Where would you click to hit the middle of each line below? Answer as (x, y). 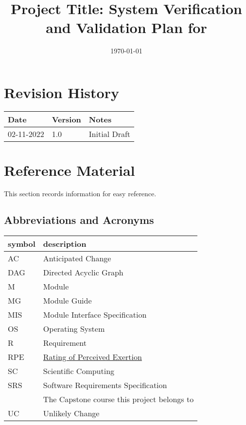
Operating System (74, 328)
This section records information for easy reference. (80, 193)
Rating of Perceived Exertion (92, 357)
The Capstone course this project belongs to (118, 399)
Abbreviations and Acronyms (79, 219)
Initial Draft (110, 134)
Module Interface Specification (95, 314)
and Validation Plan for (126, 27)
